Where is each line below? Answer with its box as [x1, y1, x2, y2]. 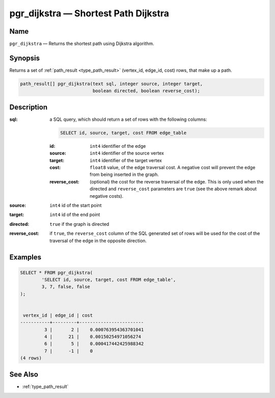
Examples [9, 253, 42, 262]
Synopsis [9, 54, 40, 62]
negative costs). [90, 193, 124, 199]
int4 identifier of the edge [90, 143, 146, 149]
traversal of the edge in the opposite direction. [49, 237, 147, 244]
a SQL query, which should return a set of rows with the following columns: [49, 116, 207, 122]
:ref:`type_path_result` [22, 383, 69, 389]
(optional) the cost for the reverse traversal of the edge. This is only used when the [90, 178, 264, 184]
